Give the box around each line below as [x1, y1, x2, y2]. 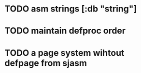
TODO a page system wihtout [4, 47, 125, 58]
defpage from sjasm [4, 58, 87, 68]
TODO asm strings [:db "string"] [4, 3, 137, 14]
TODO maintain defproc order [4, 25, 126, 36]
